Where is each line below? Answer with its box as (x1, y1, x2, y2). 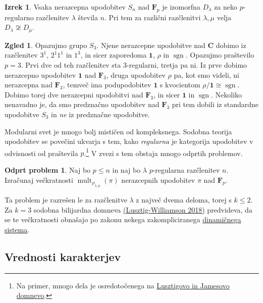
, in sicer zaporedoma (80, 49, 147, 60)
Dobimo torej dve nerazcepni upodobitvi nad (5, 89, 143, 99)
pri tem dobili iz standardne (172, 99, 259, 110)
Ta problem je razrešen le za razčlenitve (5, 194, 127, 205)
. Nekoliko (211, 89, 242, 99)
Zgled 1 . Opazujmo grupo (5, 39, 87, 50)
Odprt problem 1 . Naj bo (5, 165, 91, 175)
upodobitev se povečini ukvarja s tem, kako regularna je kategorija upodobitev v (5, 136, 253, 146)
